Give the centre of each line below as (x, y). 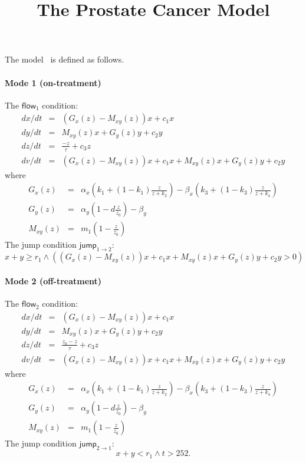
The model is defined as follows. (65, 59)
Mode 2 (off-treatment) (53, 280)
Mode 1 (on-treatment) (53, 82)
